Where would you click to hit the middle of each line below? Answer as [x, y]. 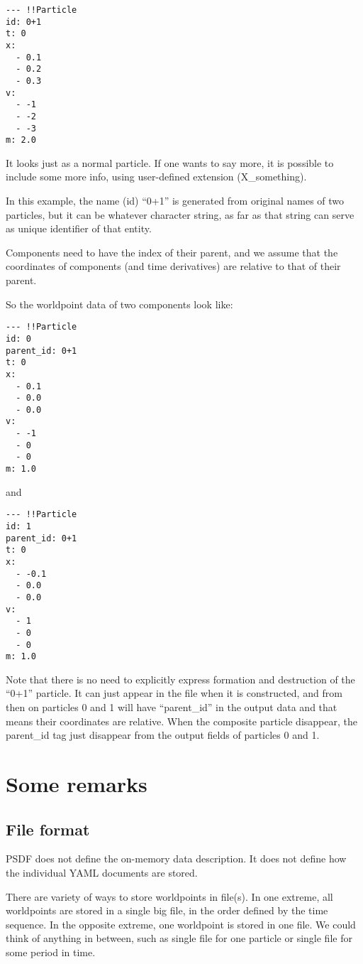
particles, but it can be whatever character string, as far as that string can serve [180, 214]
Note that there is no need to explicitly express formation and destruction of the [180, 679]
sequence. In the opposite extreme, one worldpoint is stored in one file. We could [181, 924]
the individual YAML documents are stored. [102, 873]
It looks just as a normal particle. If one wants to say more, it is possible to [170, 162]
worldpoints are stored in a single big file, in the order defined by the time [167, 910]
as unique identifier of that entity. [79, 228]
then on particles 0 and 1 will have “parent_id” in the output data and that [172, 707]
